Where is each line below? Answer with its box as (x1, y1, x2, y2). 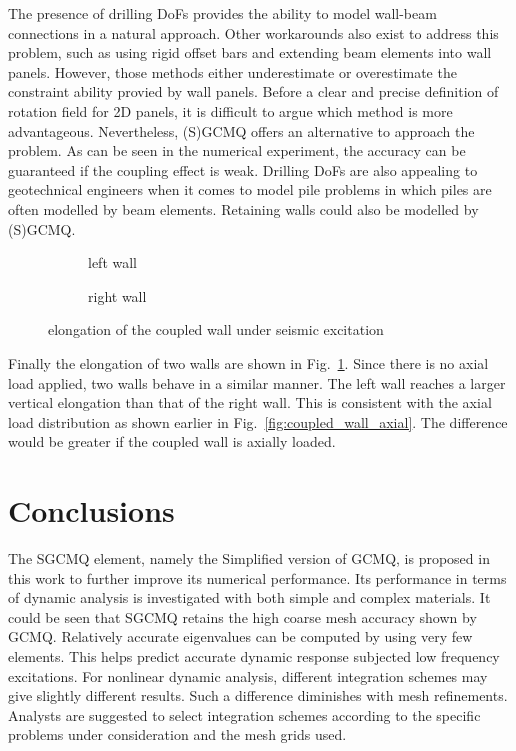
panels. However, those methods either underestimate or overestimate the (8, 61, 457, 82)
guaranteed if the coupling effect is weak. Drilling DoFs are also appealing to (8, 159, 478, 180)
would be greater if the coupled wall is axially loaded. (8, 431, 336, 452)
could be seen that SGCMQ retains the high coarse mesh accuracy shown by (8, 606, 477, 627)
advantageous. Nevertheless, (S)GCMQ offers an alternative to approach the (8, 120, 475, 141)
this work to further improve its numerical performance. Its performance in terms (8, 567, 507, 588)
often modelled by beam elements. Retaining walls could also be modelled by (8, 198, 479, 219)
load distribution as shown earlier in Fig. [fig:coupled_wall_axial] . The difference (8, 411, 508, 432)
